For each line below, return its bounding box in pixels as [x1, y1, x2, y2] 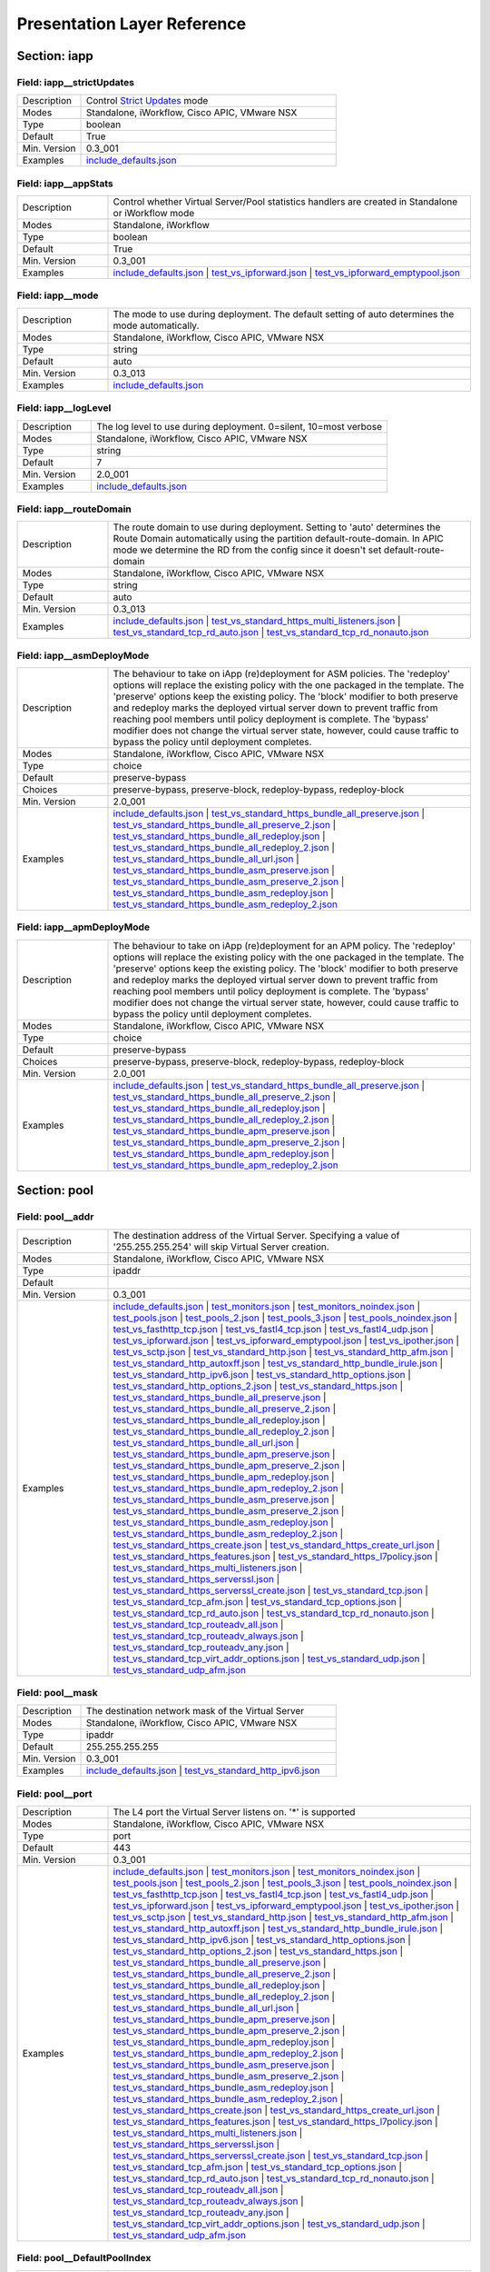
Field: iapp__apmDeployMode [16, 921, 150, 933]
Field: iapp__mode [16, 289, 99, 302]
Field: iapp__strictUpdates [16, 75, 135, 88]
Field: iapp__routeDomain [16, 503, 132, 515]
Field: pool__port [16, 1787, 93, 1799]
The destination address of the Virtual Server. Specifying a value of [113, 1229, 400, 1241]
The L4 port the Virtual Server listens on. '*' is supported [113, 1806, 356, 1819]
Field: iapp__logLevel [16, 402, 112, 414]
